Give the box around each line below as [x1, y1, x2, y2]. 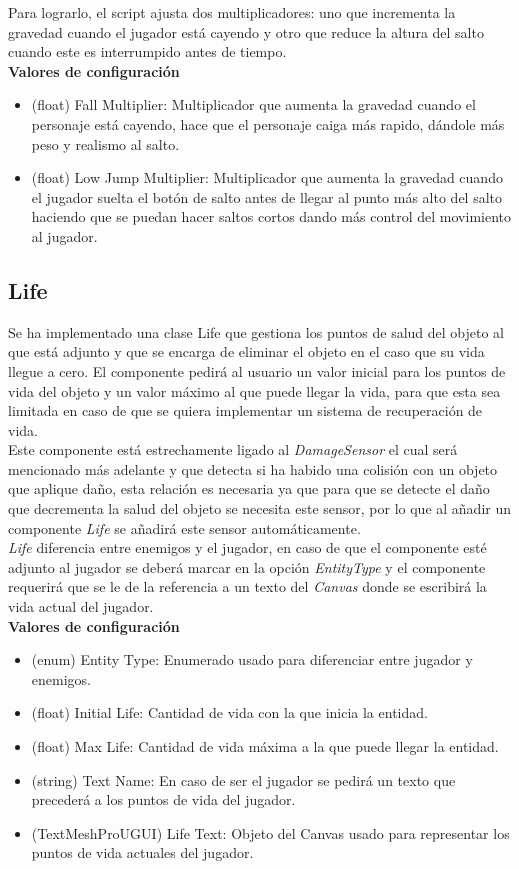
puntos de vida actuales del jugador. [31, 842, 254, 863]
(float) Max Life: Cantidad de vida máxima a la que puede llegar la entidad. [31, 736, 499, 757]
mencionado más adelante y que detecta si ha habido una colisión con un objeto [8, 458, 498, 479]
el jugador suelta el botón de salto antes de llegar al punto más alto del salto [31, 186, 503, 207]
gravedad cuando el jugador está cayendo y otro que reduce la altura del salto [8, 21, 484, 42]
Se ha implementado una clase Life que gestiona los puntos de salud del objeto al [8, 321, 505, 342]
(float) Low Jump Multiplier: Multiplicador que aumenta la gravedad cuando [31, 167, 503, 188]
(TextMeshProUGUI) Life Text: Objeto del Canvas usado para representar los [31, 822, 510, 843]
